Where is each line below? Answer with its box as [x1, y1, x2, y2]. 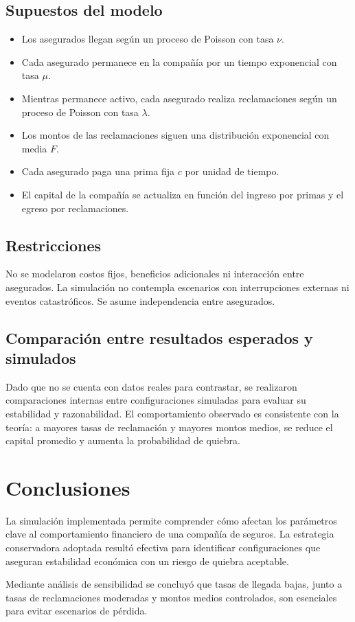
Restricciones [5, 234, 102, 255]
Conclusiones [5, 473, 130, 501]
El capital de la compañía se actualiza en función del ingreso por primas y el [21, 187, 344, 201]
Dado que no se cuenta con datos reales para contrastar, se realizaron [5, 379, 297, 393]
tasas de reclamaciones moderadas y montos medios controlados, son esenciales [5, 590, 337, 604]
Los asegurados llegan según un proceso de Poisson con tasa [21, 32, 274, 46]
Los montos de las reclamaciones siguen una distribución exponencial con [21, 128, 330, 142]
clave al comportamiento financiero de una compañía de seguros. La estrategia [5, 527, 334, 541]
